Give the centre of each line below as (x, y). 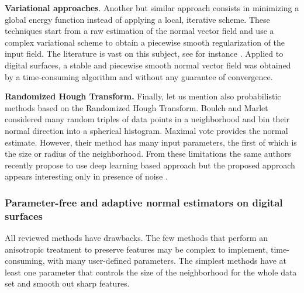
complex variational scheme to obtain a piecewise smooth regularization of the (145, 42)
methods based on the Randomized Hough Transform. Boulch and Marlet (137, 107)
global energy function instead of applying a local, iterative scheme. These (137, 19)
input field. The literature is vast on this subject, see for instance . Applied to (144, 54)
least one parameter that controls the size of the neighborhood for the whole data (151, 272)
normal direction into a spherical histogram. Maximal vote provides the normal (146, 130)
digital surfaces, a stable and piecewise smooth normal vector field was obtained (148, 65)
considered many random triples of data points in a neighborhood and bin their (147, 119)
